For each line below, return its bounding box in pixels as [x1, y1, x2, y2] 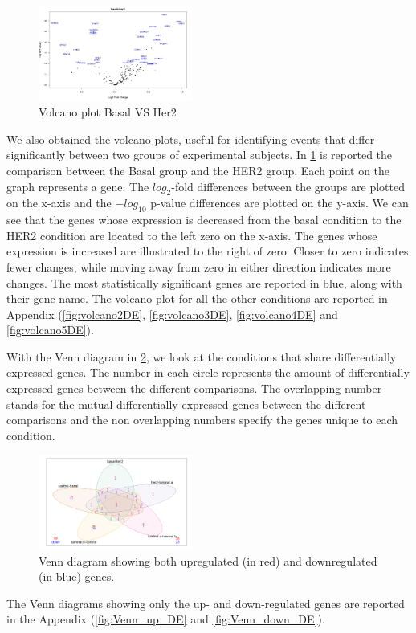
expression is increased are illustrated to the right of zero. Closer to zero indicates [6, 243, 409, 259]
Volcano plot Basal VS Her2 [39, 104, 177, 120]
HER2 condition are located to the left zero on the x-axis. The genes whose [6, 227, 377, 243]
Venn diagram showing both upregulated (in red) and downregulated [39, 552, 377, 569]
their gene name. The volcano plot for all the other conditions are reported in [6, 290, 388, 307]
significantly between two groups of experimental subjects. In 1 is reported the [6, 146, 393, 163]
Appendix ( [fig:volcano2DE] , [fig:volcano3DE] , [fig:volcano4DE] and [6, 305, 338, 322]
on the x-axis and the [6, 194, 112, 211]
